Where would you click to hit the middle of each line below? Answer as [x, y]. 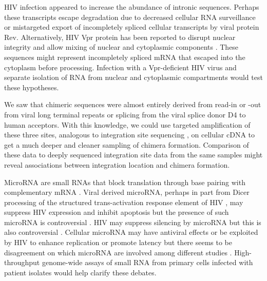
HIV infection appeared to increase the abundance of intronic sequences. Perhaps [132, 7]
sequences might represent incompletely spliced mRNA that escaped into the [125, 57]
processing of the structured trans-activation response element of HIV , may [124, 202]
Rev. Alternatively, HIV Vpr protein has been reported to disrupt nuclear [120, 37]
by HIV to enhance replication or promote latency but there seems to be [118, 242]
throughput [22, 262]
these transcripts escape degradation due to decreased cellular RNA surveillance [130, 17]
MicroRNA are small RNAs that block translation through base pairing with [125, 182]
